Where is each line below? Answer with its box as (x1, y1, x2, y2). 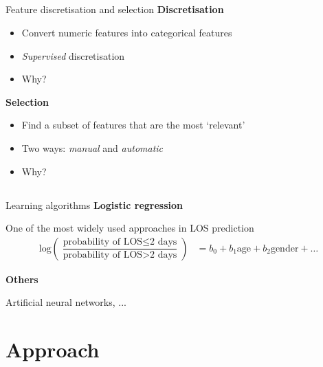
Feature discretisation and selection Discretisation (5, 2, 224, 16)
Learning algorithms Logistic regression (5, 197, 183, 212)
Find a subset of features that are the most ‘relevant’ (21, 118, 245, 132)
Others (5, 271, 38, 286)
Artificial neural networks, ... (5, 295, 126, 309)
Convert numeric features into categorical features (21, 25, 232, 39)
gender (270, 243, 299, 254)
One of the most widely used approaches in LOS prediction (5, 221, 254, 235)
